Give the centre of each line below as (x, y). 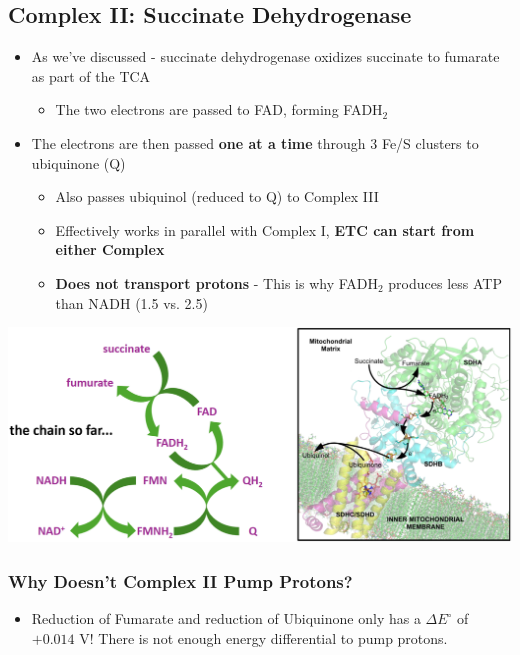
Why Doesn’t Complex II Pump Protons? (180, 580)
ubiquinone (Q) (78, 162)
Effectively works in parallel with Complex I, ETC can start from (265, 229)
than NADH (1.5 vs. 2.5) (131, 302)
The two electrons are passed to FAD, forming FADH (219, 109)
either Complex (110, 249)
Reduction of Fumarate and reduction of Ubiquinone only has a (226, 618)
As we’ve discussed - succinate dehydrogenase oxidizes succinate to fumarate (265, 56)
